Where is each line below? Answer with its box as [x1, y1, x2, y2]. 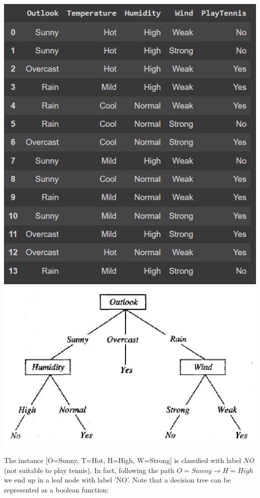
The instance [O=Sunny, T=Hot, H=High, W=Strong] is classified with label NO [4, 455, 254, 466]
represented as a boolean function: [4, 485, 109, 495]
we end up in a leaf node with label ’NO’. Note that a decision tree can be [4, 475, 231, 485]
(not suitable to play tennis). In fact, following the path [4, 465, 174, 475]
